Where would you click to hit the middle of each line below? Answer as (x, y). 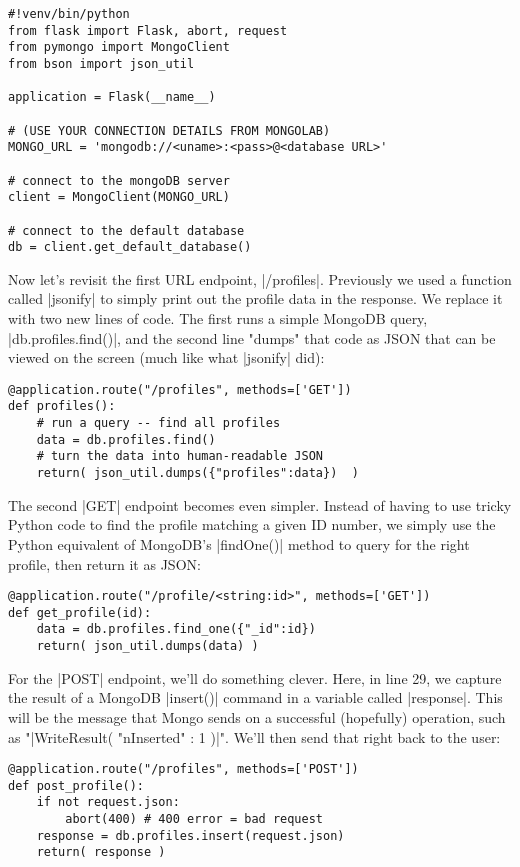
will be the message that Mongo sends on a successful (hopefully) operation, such (257, 716)
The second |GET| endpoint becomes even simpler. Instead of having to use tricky (260, 504)
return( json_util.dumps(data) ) (147, 646)
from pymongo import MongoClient (119, 47)
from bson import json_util (101, 63)
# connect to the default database (126, 230)
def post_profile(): (76, 785)
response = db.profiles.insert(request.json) (190, 835)
